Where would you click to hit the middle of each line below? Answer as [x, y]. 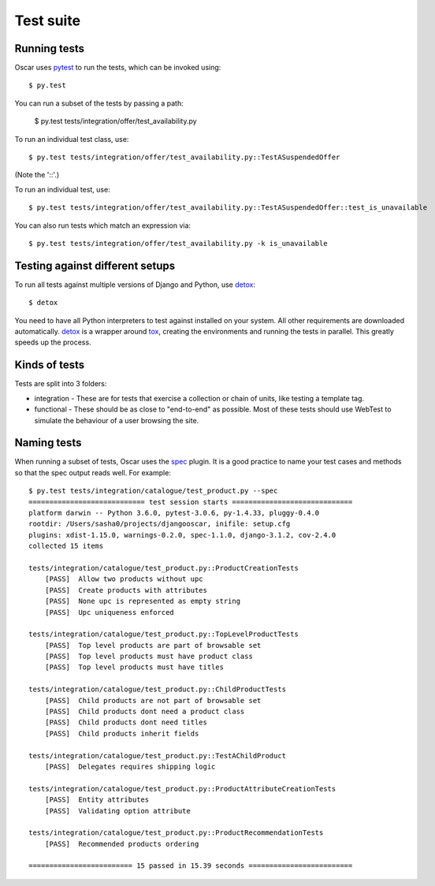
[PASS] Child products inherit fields [122, 733]
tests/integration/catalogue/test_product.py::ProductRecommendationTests [176, 833]
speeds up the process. [53, 342]
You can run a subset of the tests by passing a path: [99, 103]
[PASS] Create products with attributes [126, 590]
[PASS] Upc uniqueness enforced [110, 612]
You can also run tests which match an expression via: [103, 225]
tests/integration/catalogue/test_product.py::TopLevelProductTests [164, 634]
